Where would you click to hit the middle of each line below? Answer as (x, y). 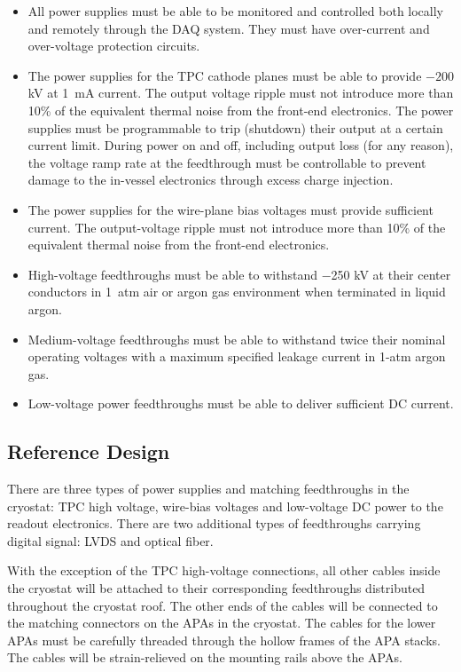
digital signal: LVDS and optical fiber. (110, 540)
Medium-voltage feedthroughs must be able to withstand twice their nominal (237, 339)
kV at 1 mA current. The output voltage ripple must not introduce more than (241, 93)
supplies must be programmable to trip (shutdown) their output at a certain (235, 127)
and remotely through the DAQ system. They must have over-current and (229, 28)
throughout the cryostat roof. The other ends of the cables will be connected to (223, 605)
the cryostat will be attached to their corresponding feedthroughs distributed (216, 588)
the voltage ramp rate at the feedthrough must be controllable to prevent (227, 162)
